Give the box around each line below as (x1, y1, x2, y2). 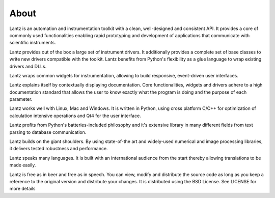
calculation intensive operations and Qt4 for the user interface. (9, 112, 141, 119)
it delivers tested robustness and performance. (9, 146, 108, 152)
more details (9, 186, 36, 192)
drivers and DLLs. (9, 63, 47, 69)
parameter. (9, 96, 33, 102)
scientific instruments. (9, 40, 56, 46)
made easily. (9, 162, 36, 168)
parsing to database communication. (9, 129, 87, 135)
